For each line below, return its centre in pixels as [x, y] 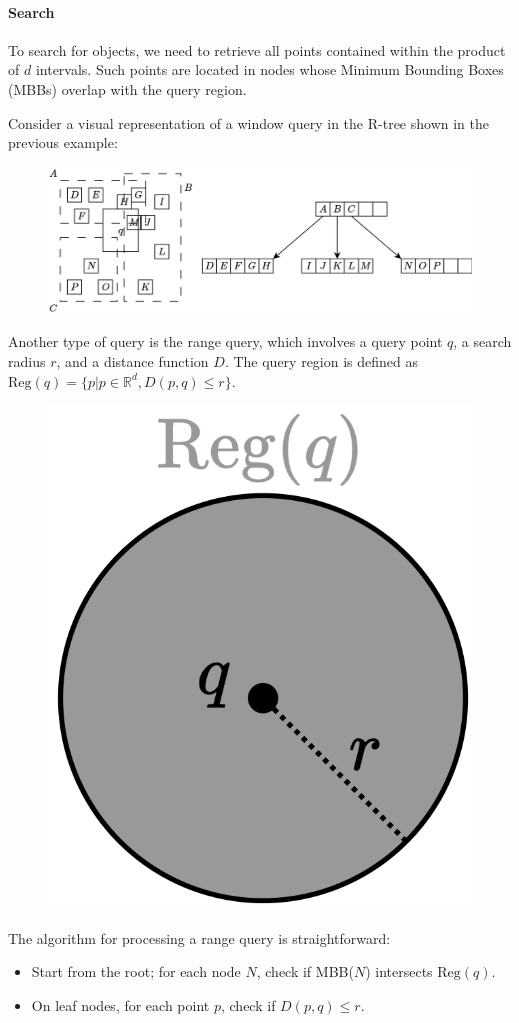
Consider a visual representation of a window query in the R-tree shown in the [248, 122]
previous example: [63, 142]
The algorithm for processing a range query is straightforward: [199, 937]
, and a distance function [132, 360]
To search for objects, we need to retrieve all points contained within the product [257, 49]
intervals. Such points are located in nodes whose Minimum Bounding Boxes [269, 69]
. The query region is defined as [321, 360]
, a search [482, 341]
